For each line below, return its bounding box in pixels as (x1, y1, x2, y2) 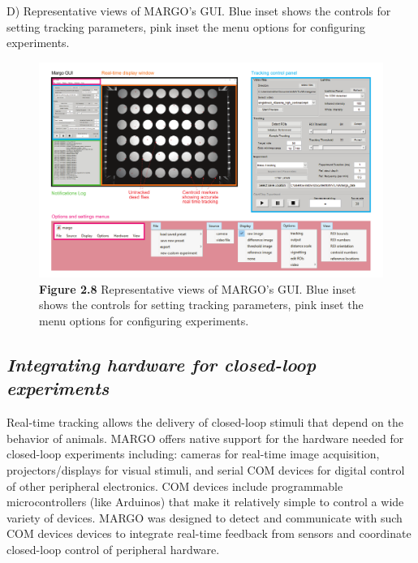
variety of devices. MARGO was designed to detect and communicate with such (6, 509, 403, 526)
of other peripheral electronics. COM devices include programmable (6, 477, 343, 494)
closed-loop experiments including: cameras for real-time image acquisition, (6, 445, 380, 462)
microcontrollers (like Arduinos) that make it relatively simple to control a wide (6, 493, 404, 510)
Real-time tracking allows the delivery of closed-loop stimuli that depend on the (6, 414, 403, 431)
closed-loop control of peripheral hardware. (6, 540, 220, 557)
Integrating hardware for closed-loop (6, 351, 317, 376)
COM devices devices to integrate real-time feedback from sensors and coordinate (6, 525, 412, 542)
